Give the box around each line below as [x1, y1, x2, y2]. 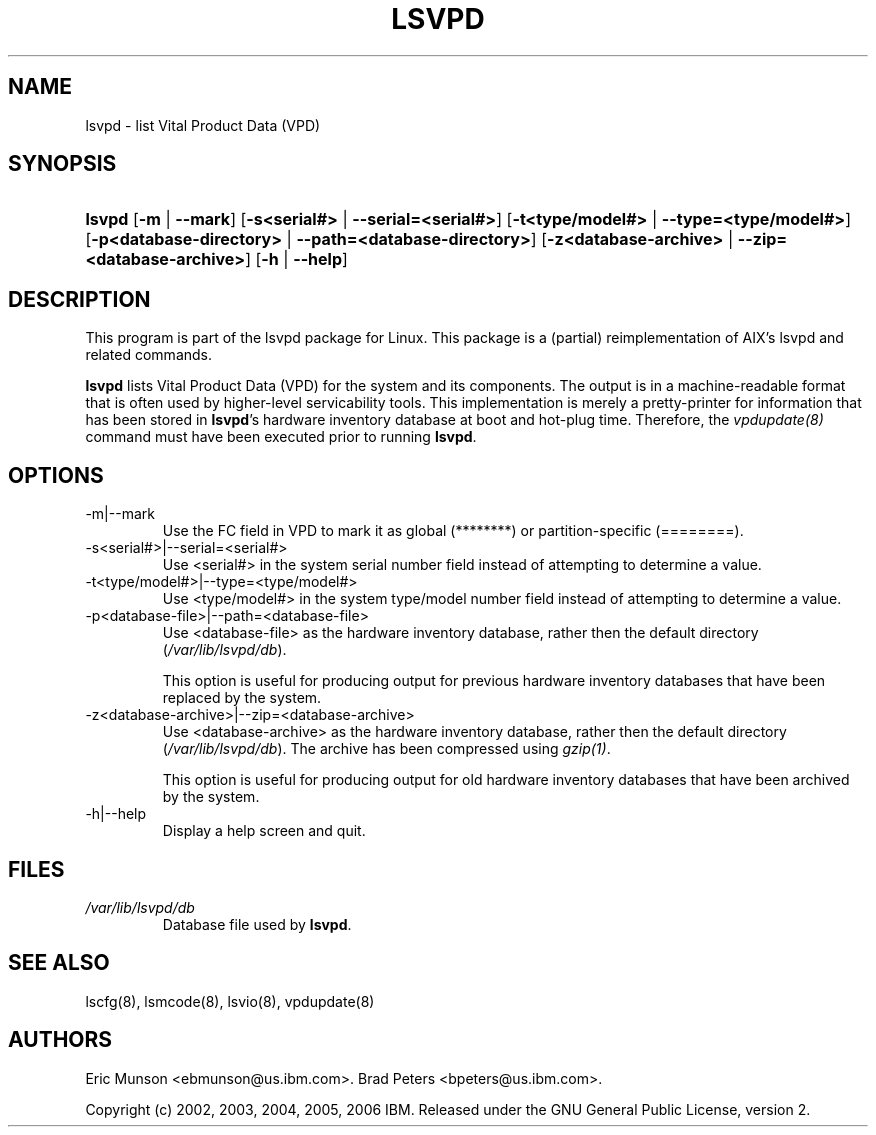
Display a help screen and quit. [162, 822, 366, 840]
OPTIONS [8, 462, 104, 488]
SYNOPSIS [8, 151, 117, 177]
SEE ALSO [8, 950, 110, 976]
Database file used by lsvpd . [162, 915, 352, 933]
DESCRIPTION [8, 286, 151, 312]
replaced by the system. [162, 689, 322, 707]
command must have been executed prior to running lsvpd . [85, 428, 477, 446]
